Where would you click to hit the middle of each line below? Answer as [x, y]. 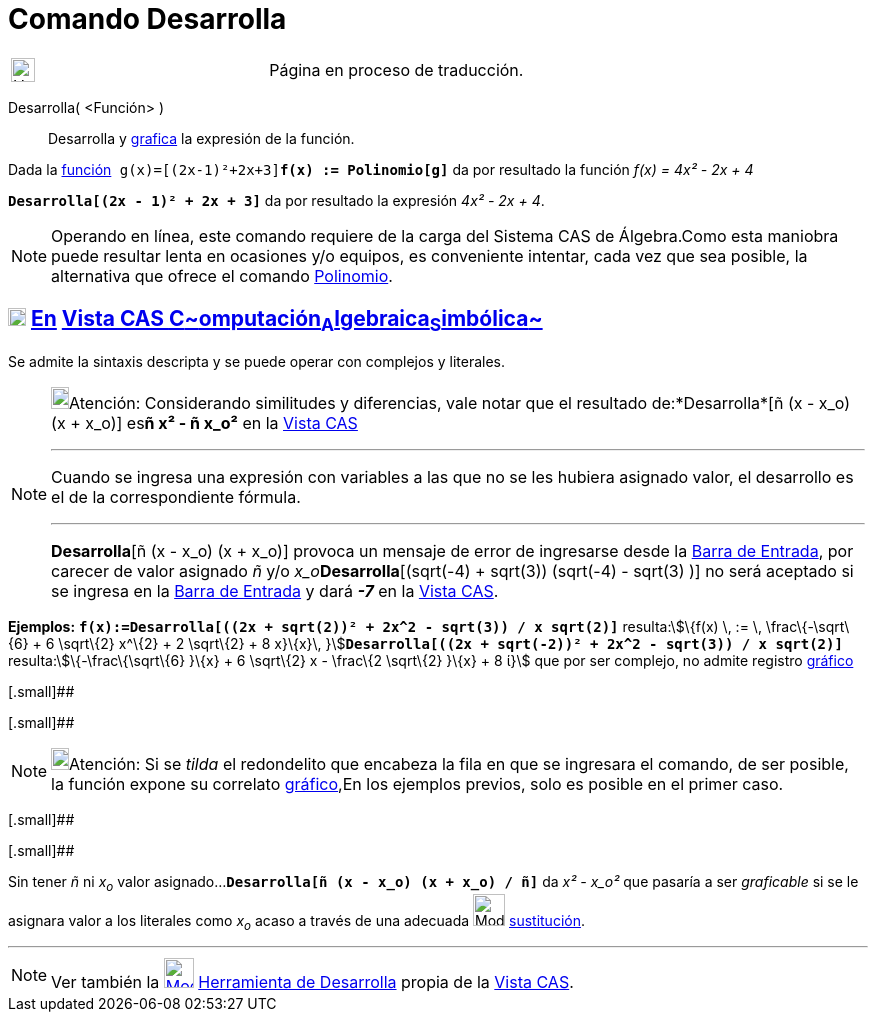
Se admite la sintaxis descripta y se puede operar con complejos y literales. [257, 361]
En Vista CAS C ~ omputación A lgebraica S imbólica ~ [286, 321]
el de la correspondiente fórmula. [176, 496]
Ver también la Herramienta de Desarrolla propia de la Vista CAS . [312, 982]
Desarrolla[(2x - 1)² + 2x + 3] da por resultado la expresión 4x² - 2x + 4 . [276, 200]
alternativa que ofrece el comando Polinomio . [222, 275]
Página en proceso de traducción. [396, 69]
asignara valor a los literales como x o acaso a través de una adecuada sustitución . [297, 922]
